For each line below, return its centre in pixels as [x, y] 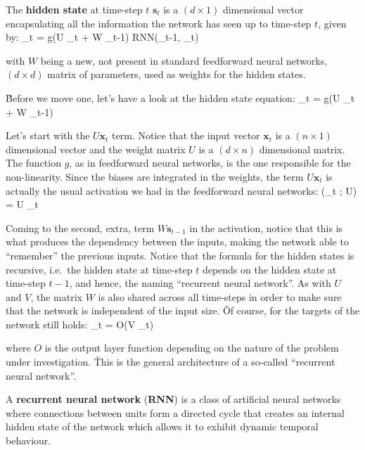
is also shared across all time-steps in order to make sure [220, 296]
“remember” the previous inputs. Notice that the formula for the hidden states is [180, 255]
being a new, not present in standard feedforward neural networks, [184, 60]
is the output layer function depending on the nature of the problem [192, 348]
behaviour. [28, 441]
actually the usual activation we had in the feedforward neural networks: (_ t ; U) [181, 190]
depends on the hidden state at [269, 269]
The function [33, 163]
